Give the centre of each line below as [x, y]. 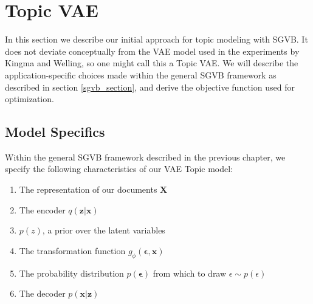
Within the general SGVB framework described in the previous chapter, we [145, 157]
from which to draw [190, 273]
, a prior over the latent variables [104, 230]
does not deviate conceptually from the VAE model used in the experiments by [152, 51]
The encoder [42, 209]
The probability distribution [71, 273]
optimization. [29, 99]
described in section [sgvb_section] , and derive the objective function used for [150, 87]
